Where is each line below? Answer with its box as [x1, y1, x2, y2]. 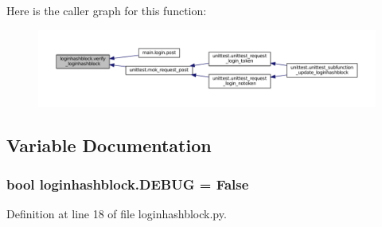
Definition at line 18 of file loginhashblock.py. [6, 205, 227, 222]
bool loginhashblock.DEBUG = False [6, 174, 249, 194]
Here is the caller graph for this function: [6, 2, 207, 18]
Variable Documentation [6, 132, 212, 157]
